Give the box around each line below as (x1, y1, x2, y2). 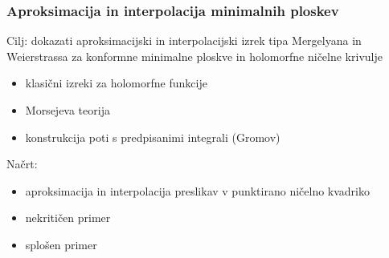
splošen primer (25, 236, 97, 252)
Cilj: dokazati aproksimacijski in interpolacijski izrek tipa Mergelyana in (6, 32, 362, 49)
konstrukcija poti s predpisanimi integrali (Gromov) (25, 128, 280, 145)
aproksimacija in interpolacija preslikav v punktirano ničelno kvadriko (25, 182, 370, 199)
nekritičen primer (25, 209, 111, 226)
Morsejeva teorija (25, 102, 110, 118)
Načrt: (6, 155, 38, 172)
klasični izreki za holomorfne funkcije (25, 75, 207, 91)
